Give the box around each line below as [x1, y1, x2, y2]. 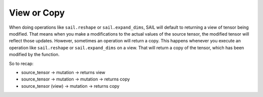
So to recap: [9, 60, 34, 66]
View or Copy [9, 7, 65, 18]
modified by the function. [9, 52, 60, 58]
